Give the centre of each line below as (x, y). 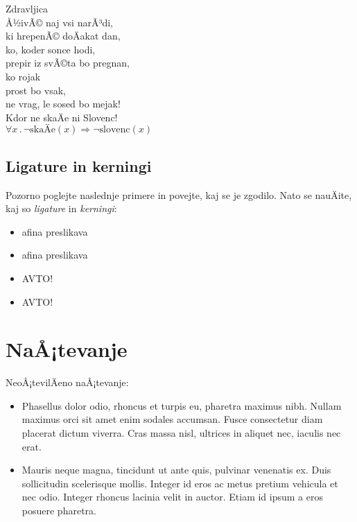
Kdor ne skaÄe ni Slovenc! (62, 117)
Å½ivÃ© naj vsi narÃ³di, (60, 22)
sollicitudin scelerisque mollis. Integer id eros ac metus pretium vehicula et (180, 483)
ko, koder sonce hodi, (51, 49)
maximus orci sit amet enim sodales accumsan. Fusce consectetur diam (172, 419)
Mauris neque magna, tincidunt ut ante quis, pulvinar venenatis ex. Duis (176, 470)
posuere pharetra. (59, 510)
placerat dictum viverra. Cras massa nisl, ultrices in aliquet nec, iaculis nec (181, 433)
